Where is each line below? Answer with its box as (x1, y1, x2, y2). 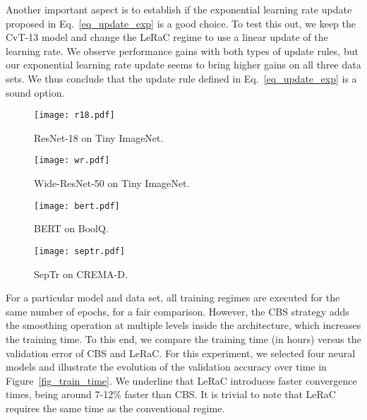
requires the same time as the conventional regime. (6, 400, 225, 415)
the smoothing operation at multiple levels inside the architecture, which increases (6, 318, 361, 332)
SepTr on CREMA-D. (34, 266, 128, 281)
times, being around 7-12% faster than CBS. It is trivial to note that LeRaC (6, 387, 336, 402)
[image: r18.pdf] (34, 110, 115, 121)
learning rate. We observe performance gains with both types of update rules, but (6, 43, 359, 58)
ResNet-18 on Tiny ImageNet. (34, 130, 164, 145)
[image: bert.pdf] (34, 200, 120, 211)
